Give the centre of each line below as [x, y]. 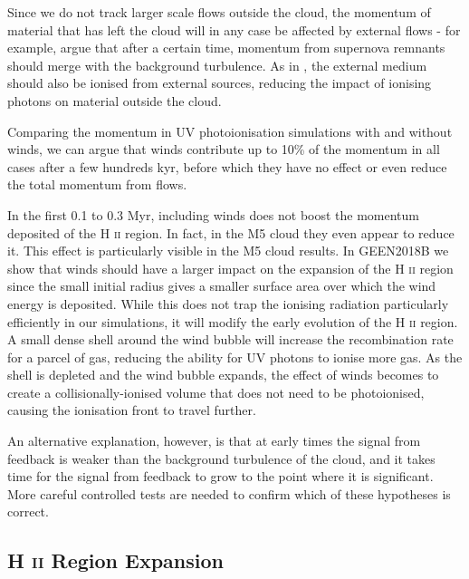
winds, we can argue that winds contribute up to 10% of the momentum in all [224, 149]
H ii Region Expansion [115, 560]
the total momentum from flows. [97, 184]
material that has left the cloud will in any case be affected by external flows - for [234, 29]
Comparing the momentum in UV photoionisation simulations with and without [230, 131]
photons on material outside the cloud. [115, 100]
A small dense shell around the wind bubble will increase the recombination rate [230, 339]
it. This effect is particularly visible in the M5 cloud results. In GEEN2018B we [228, 251]
